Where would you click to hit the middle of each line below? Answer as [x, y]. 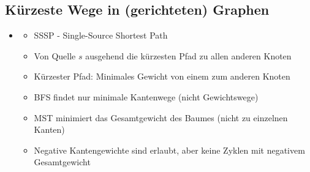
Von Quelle [55, 55]
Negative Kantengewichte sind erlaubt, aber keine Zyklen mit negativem [169, 150]
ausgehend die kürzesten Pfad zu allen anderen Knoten [188, 55]
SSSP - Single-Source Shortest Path [101, 35]
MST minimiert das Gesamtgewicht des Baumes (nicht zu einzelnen [161, 117]
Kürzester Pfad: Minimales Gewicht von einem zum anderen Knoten [162, 76]
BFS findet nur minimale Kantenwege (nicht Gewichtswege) [146, 96]
